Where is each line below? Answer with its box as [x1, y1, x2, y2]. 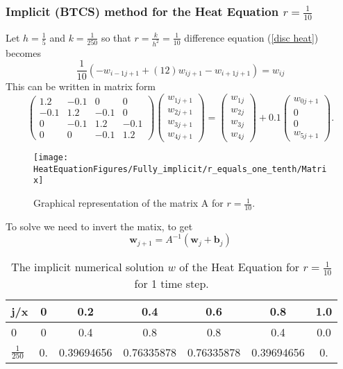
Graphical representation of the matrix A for [33, 196, 224, 210]
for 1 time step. [134, 275, 209, 291]
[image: [33, 153, 69, 163]
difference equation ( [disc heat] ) [184, 30, 319, 44]
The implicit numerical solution [11, 259, 165, 275]
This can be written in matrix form [6, 79, 156, 94]
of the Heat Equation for [179, 259, 300, 275]
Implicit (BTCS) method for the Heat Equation [6, 2, 279, 19]
